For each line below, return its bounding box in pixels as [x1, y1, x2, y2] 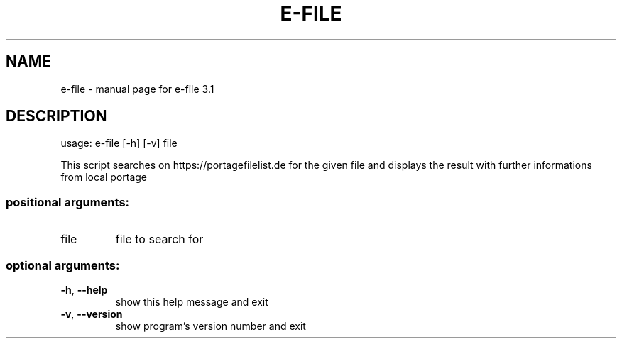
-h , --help [60, 283, 108, 296]
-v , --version [60, 307, 123, 320]
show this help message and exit [115, 295, 268, 308]
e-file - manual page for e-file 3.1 [60, 82, 214, 95]
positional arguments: [6, 194, 130, 209]
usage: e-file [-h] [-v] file [60, 137, 178, 150]
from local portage [60, 171, 148, 184]
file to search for [115, 232, 204, 247]
